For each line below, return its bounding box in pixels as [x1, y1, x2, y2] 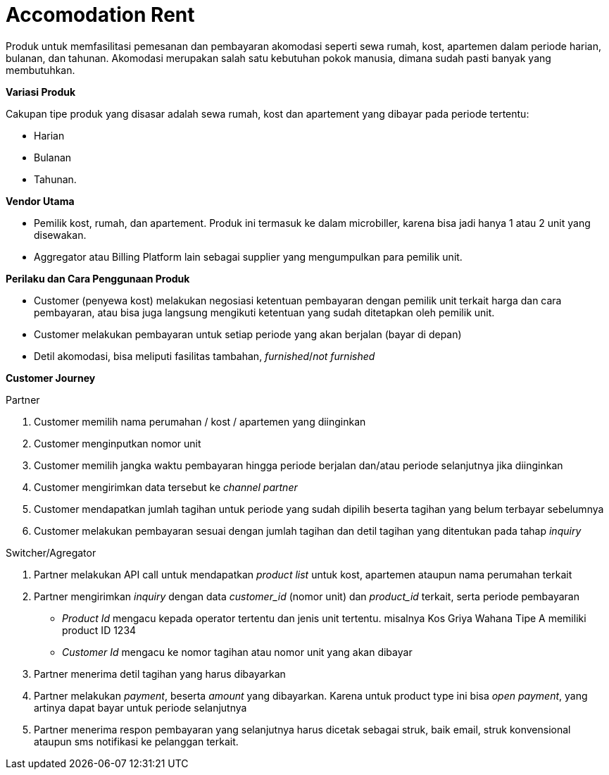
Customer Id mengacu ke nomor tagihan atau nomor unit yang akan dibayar [62, 645, 413, 658]
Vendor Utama [6, 194, 75, 207]
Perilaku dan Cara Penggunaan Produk [6, 272, 190, 285]
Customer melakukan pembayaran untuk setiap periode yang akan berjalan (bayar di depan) [34, 328, 462, 340]
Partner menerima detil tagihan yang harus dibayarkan [34, 667, 286, 680]
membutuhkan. [6, 63, 75, 76]
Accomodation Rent [6, 3, 195, 27]
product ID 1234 [62, 624, 137, 636]
